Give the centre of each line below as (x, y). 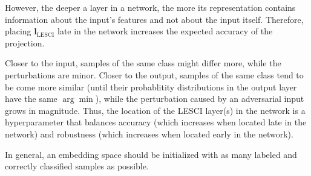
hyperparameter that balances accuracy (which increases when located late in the (156, 122)
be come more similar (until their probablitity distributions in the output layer (151, 86)
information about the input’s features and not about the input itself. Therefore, (154, 19)
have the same (31, 99)
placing (18, 31)
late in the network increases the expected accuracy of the (165, 31)
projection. (25, 42)
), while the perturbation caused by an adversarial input (200, 99)
